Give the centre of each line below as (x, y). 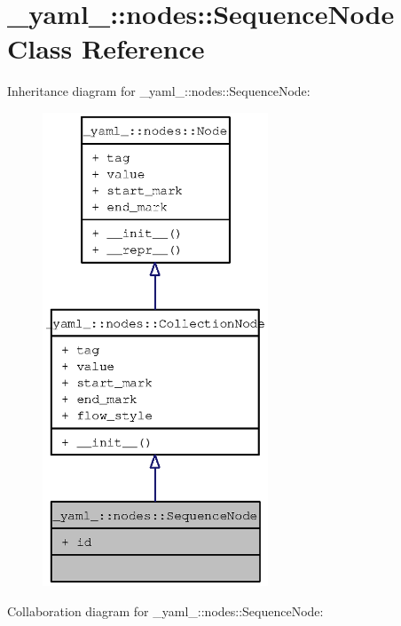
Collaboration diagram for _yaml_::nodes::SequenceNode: (165, 610)
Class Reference (106, 48)
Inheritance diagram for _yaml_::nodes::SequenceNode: (159, 91)
